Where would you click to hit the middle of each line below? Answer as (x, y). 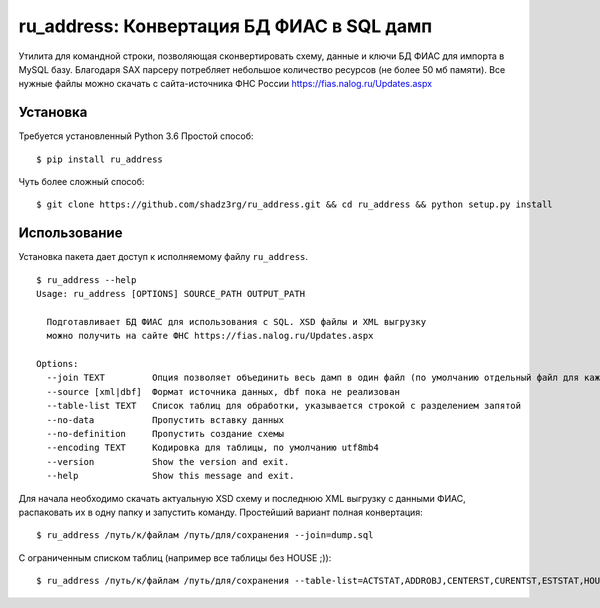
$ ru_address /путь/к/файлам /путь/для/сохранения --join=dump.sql (205, 535)
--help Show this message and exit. (170, 476)
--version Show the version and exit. (168, 461)
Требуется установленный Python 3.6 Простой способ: (136, 136)
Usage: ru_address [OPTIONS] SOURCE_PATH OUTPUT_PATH (170, 294)
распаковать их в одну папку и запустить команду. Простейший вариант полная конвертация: (221, 512)
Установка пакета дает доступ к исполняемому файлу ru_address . (163, 257)
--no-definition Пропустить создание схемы (165, 433)
